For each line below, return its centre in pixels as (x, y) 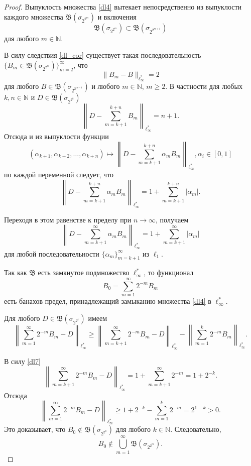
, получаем (172, 219)
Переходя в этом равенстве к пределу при (68, 219)
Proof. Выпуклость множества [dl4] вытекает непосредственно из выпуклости (123, 7)
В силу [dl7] (22, 361)
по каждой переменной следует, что (59, 174)
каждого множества (34, 16)
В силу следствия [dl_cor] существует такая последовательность (103, 55)
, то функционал (169, 272)
